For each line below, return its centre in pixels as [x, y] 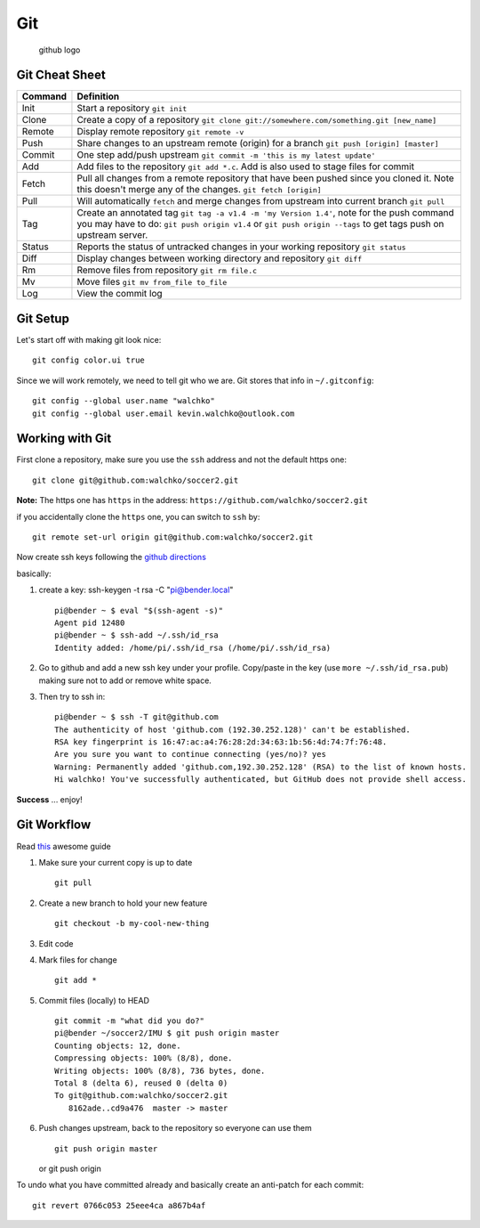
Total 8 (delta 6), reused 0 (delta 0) [141, 1083]
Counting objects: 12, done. [118, 1045]
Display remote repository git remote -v [160, 132]
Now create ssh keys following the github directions [111, 557]
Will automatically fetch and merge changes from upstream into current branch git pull [261, 201]
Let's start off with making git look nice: [89, 339]
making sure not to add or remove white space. [125, 680]
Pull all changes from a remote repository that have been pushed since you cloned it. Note [266, 178]
